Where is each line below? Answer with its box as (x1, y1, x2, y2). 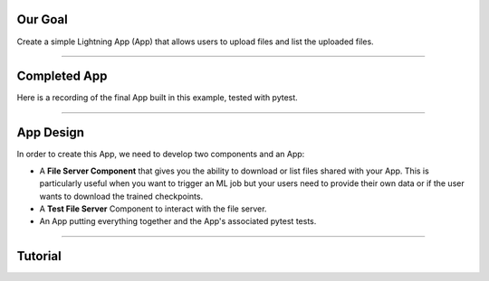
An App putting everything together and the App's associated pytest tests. (39, 216, 317, 227)
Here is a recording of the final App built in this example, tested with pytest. (16, 92, 298, 103)
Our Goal (16, 12, 68, 27)
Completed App (16, 69, 108, 84)
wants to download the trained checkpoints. (39, 191, 204, 201)
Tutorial (16, 248, 62, 264)
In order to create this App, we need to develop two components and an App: (16, 149, 305, 160)
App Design (16, 125, 85, 140)
